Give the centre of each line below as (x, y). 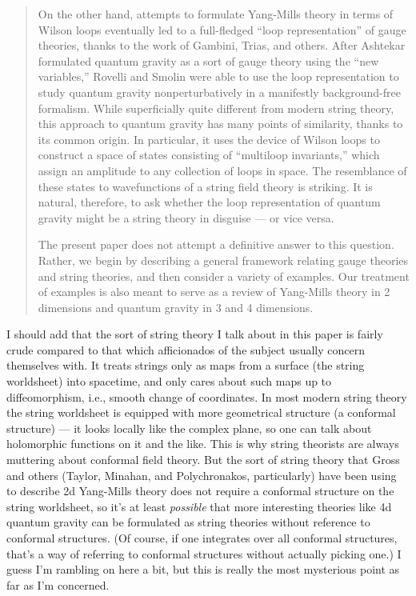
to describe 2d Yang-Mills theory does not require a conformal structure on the (200, 491)
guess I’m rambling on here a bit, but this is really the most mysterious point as (203, 569)
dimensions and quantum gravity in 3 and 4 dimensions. (176, 307)
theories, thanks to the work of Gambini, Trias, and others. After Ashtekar (222, 45)
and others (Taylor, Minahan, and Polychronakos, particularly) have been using (202, 475)
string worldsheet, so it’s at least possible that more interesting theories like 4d (199, 506)
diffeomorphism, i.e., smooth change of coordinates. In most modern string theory (207, 396)
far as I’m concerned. (58, 584)
